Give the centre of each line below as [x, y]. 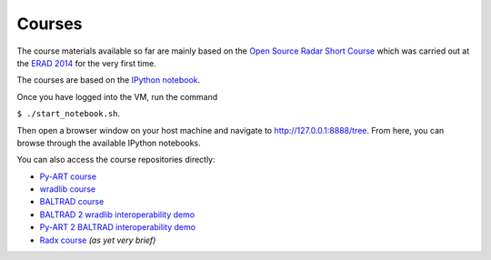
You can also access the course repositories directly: [116, 160]
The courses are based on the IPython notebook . [109, 80]
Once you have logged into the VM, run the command [117, 96]
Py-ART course [68, 176]
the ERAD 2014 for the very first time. [86, 63]
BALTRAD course [72, 202]
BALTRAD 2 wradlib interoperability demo [117, 215]
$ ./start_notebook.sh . [69, 114]
